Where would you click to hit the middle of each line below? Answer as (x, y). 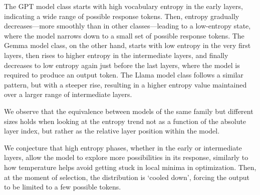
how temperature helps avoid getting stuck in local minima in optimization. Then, (130, 167)
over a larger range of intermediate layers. (68, 94)
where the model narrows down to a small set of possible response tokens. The (124, 35)
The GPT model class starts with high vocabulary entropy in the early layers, (123, 6)
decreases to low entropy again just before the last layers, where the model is (122, 65)
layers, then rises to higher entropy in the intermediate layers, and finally (116, 55)
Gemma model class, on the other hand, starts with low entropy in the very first (127, 45)
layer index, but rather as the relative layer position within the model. (112, 131)
